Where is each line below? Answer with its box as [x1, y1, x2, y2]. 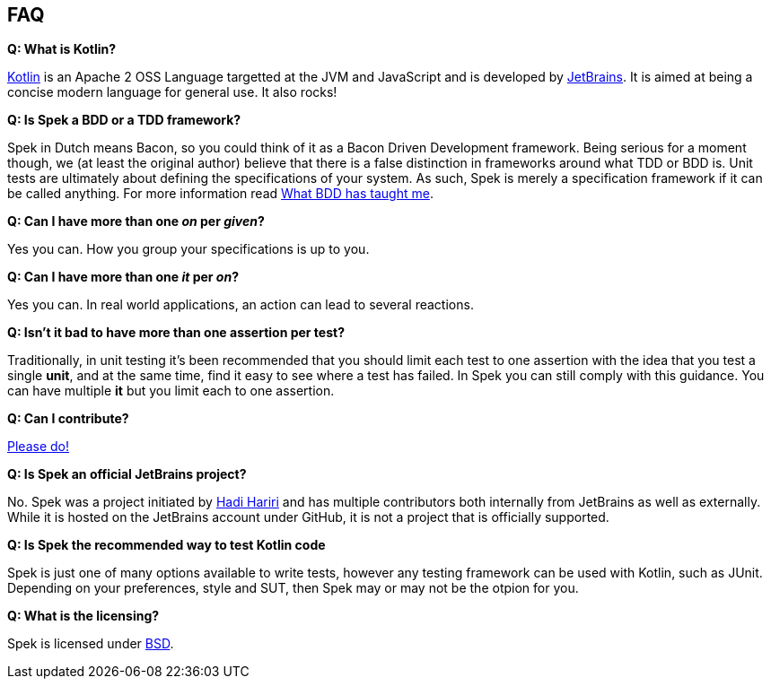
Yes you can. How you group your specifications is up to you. [7, 241, 370, 257]
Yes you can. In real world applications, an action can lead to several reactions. [7, 297, 474, 313]
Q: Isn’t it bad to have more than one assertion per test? [7, 325, 345, 341]
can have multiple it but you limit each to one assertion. [7, 383, 335, 399]
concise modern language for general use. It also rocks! [7, 84, 337, 100]
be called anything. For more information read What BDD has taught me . [7, 186, 434, 202]
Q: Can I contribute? [7, 411, 129, 427]
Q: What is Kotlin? [7, 41, 117, 57]
